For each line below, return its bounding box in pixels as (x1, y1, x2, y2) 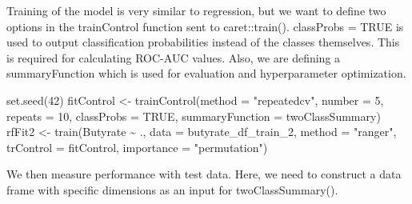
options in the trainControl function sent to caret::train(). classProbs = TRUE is (6, 18, 404, 34)
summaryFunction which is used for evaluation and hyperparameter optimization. (6, 65, 406, 82)
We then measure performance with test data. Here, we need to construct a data (6, 166, 402, 182)
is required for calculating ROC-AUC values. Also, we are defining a (6, 49, 341, 66)
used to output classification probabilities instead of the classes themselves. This (6, 34, 400, 50)
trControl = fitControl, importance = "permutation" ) (6, 138, 268, 155)
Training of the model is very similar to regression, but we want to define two (6, 2, 386, 18)
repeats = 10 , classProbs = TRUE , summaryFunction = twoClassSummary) (6, 107, 381, 124)
